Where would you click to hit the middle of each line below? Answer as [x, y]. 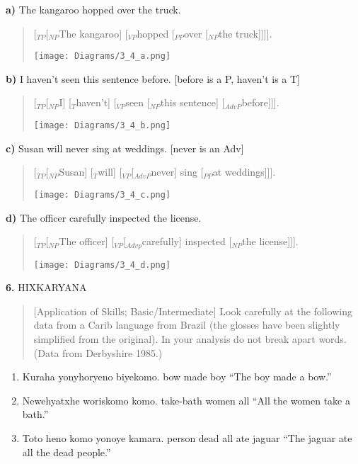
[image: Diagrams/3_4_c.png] [102, 194]
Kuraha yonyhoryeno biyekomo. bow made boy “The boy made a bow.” [177, 377]
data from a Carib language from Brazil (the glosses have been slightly [187, 325]
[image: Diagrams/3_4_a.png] [102, 56]
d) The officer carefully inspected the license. [104, 217]
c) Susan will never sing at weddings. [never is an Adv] [125, 148]
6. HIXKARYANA [46, 287]
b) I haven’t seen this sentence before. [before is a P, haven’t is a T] [153, 78]
